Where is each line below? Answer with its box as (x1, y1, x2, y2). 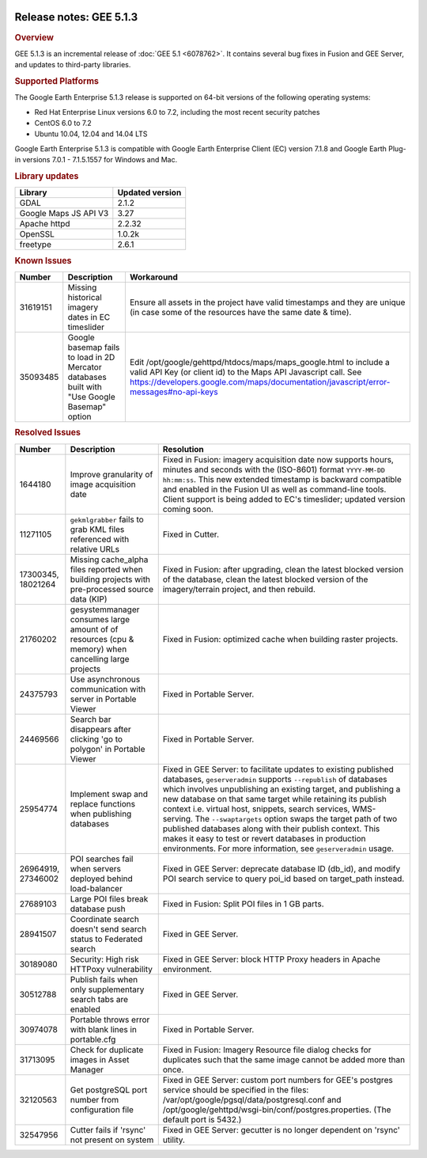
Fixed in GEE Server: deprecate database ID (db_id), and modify (162, 863, 401, 874)
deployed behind (70, 873, 134, 884)
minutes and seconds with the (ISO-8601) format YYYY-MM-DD (162, 464, 385, 475)
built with (67, 381, 102, 392)
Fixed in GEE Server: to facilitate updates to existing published (162, 764, 395, 775)
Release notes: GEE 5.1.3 (14, 10, 138, 24)
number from (70, 1094, 119, 1105)
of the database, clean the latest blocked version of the (162, 574, 368, 585)
